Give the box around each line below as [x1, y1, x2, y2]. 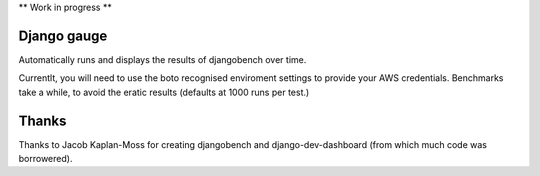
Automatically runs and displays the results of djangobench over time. [18, 53, 307, 65]
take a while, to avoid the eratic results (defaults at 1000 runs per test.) [18, 86, 310, 98]
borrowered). [18, 152, 73, 164]
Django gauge [18, 27, 108, 44]
